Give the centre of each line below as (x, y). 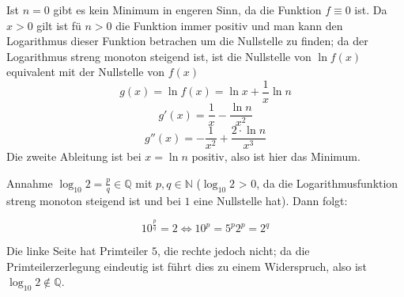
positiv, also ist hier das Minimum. (276, 156)
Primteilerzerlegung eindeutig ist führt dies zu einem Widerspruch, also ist (187, 266)
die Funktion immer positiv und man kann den (229, 25)
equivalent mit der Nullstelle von (86, 72)
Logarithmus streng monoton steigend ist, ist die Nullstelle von (159, 56)
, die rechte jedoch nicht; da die (234, 251)
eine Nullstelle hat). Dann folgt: (271, 200)
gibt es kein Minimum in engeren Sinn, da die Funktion (187, 10)
